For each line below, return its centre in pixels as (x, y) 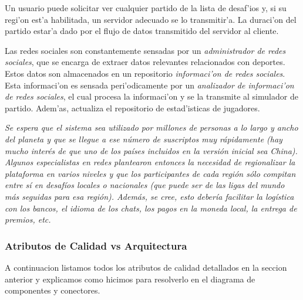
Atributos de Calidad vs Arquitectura (96, 245)
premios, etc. (28, 219)
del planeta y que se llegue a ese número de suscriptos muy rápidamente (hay (144, 139)
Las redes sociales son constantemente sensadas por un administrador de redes (145, 50)
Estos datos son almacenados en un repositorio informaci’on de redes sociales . (145, 73)
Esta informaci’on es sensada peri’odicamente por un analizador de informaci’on (149, 85)
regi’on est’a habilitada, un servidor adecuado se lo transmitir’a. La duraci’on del (151, 19)
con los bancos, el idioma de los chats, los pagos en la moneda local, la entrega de (151, 208)
